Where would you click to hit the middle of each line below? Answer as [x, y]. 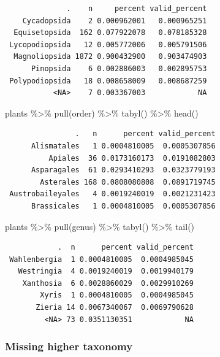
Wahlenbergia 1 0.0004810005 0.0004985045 [101, 259]
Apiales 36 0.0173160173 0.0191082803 [132, 158]
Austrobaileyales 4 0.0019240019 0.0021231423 [112, 194]
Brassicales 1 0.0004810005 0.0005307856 [123, 206]
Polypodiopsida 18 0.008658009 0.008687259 [108, 81]
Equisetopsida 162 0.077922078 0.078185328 [110, 33]
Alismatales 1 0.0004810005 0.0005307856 [123, 146]
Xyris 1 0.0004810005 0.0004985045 [117, 295]
